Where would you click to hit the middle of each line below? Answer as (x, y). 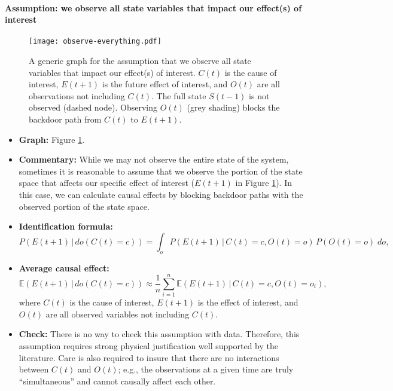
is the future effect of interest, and (165, 84)
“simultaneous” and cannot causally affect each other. (117, 381)
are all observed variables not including (118, 314)
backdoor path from (65, 119)
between (34, 369)
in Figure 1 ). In (263, 183)
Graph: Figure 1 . (52, 139)
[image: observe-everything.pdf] (95, 42)
